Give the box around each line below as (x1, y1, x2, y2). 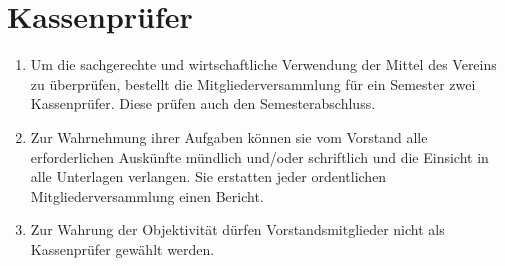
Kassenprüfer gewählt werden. (30, 238, 215, 259)
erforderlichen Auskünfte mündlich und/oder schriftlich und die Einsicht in (30, 146, 489, 167)
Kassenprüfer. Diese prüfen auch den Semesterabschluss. (30, 93, 376, 114)
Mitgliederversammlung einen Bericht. (30, 185, 264, 206)
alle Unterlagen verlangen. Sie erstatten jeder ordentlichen (30, 166, 387, 187)
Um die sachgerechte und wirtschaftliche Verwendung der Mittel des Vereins (30, 54, 497, 75)
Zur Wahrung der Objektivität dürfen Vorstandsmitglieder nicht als (30, 219, 445, 240)
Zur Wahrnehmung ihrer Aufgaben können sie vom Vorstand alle (30, 126, 428, 147)
